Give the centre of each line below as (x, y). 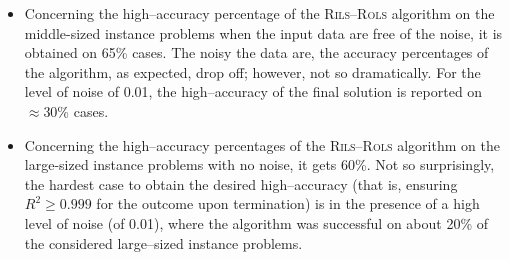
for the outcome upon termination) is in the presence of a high (288, 203)
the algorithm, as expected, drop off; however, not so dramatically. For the (252, 71)
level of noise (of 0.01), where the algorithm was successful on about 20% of (256, 222)
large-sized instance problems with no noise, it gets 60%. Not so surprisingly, (259, 164)
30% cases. (76, 110)
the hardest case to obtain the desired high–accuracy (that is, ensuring (241, 183)
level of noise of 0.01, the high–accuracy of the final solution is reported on (253, 91)
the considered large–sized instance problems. (163, 242)
